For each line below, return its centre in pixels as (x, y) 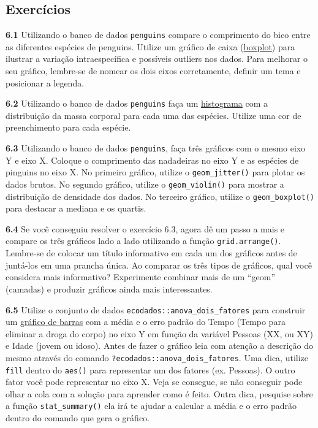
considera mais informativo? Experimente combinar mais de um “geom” (140, 277)
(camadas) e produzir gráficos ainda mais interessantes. (109, 289)
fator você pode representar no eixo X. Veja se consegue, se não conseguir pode (154, 382)
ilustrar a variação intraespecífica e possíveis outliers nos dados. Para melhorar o (157, 59)
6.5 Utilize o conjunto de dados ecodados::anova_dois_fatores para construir (156, 309)
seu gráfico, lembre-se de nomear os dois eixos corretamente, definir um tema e (153, 71)
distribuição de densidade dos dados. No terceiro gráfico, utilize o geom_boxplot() (160, 196)
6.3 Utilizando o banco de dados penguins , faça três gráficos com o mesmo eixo (156, 148)
